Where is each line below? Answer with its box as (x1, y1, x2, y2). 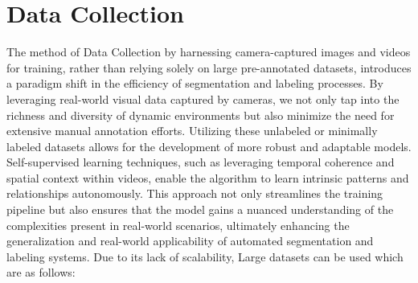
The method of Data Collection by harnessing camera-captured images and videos (6, 43, 411, 60)
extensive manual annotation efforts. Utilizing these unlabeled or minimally (6, 122, 378, 139)
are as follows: (6, 264, 76, 281)
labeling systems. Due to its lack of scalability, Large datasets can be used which (6, 248, 404, 265)
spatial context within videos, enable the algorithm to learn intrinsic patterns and (6, 169, 409, 186)
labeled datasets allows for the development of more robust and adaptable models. (6, 137, 412, 154)
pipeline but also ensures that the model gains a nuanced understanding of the (6, 201, 394, 218)
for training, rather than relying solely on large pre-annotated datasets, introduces (6, 59, 412, 76)
